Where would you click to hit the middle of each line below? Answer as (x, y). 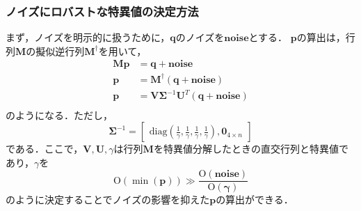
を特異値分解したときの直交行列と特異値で (251, 149)
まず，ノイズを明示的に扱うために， (88, 37)
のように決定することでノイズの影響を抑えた (108, 200)
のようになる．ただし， (59, 115)
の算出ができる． (255, 200)
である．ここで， (45, 149)
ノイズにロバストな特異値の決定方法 (102, 11)
